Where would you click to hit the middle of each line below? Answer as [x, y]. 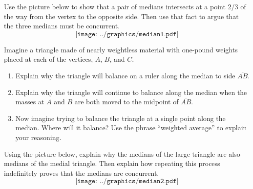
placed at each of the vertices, [49, 59]
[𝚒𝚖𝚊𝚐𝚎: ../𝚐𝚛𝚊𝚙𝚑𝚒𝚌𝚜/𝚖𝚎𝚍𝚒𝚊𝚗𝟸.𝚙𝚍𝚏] [127, 181]
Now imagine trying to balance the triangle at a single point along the [120, 118]
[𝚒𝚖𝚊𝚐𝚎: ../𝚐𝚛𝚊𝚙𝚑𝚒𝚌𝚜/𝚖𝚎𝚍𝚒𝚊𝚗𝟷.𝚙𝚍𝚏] [127, 34]
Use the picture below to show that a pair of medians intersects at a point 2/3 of [125, 6]
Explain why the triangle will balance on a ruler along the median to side [125, 75]
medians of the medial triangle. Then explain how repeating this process [112, 163]
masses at [30, 102]
